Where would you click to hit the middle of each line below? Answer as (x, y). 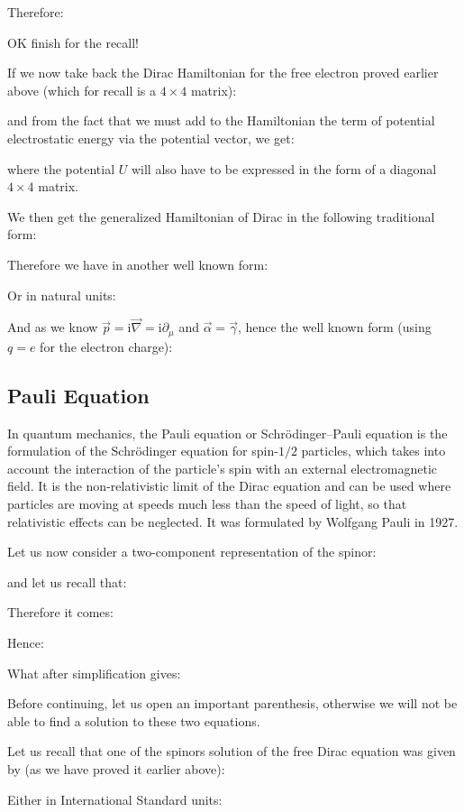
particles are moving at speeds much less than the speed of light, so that (207, 503)
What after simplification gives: (94, 673)
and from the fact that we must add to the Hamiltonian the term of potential (221, 120)
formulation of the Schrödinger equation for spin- (143, 451)
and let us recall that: (67, 581)
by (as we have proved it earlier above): (116, 768)
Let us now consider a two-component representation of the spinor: (192, 552)
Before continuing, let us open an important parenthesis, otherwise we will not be (232, 703)
